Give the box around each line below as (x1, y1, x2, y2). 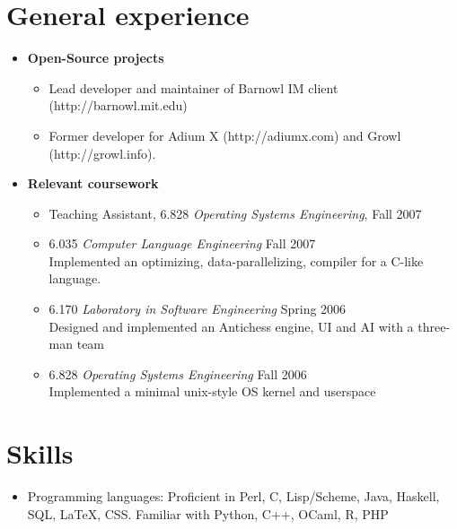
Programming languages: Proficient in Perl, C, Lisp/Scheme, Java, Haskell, (27, 487, 440, 506)
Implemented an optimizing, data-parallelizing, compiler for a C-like (48, 251, 424, 270)
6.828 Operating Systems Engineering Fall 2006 (48, 364, 307, 383)
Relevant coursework (27, 174, 159, 193)
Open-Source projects (27, 48, 164, 67)
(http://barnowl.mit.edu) (48, 96, 188, 115)
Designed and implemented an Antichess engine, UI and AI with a (48, 317, 414, 335)
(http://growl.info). (48, 143, 156, 162)
